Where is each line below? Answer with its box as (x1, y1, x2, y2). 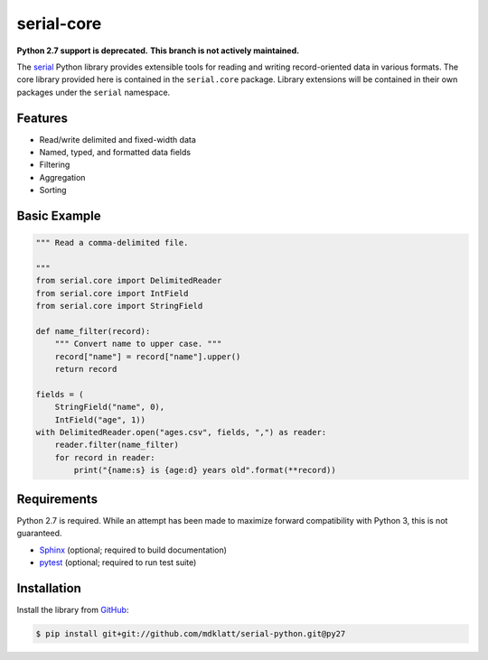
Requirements (16, 491, 99, 507)
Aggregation (39, 172, 86, 182)
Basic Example (16, 209, 101, 223)
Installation (16, 581, 81, 596)
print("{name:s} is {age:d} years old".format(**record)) (73, 465, 336, 476)
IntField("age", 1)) (54, 414, 146, 424)
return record (54, 364, 117, 375)
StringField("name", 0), (54, 402, 165, 413)
